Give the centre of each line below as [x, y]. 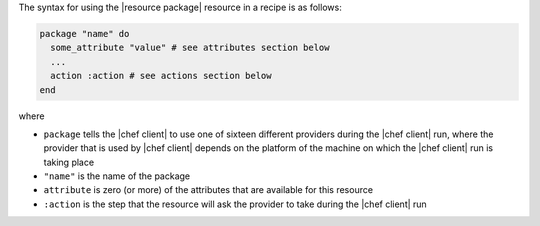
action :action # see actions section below [161, 76]
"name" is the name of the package [117, 176]
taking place [69, 162]
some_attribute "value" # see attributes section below [190, 48]
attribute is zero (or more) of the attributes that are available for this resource [208, 190]
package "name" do [84, 33]
